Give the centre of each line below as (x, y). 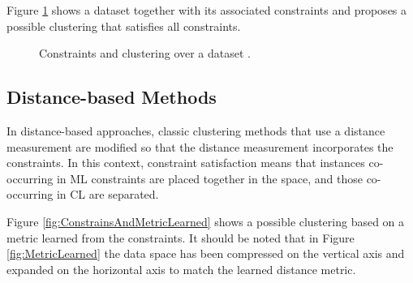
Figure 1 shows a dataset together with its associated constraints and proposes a (207, 10)
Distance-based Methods (112, 97)
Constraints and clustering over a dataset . (145, 53)
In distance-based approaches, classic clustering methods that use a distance (196, 130)
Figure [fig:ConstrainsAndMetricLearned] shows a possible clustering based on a (206, 221)
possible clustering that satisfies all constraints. (124, 26)
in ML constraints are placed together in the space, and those (209, 178)
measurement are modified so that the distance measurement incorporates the (200, 146)
